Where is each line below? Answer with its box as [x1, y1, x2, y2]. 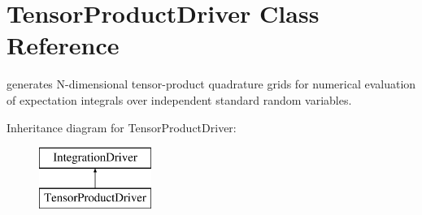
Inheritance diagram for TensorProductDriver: [7, 118, 237, 135]
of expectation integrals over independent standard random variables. [7, 91, 352, 108]
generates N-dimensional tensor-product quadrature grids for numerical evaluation [7, 75, 416, 92]
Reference [7, 28, 120, 62]
